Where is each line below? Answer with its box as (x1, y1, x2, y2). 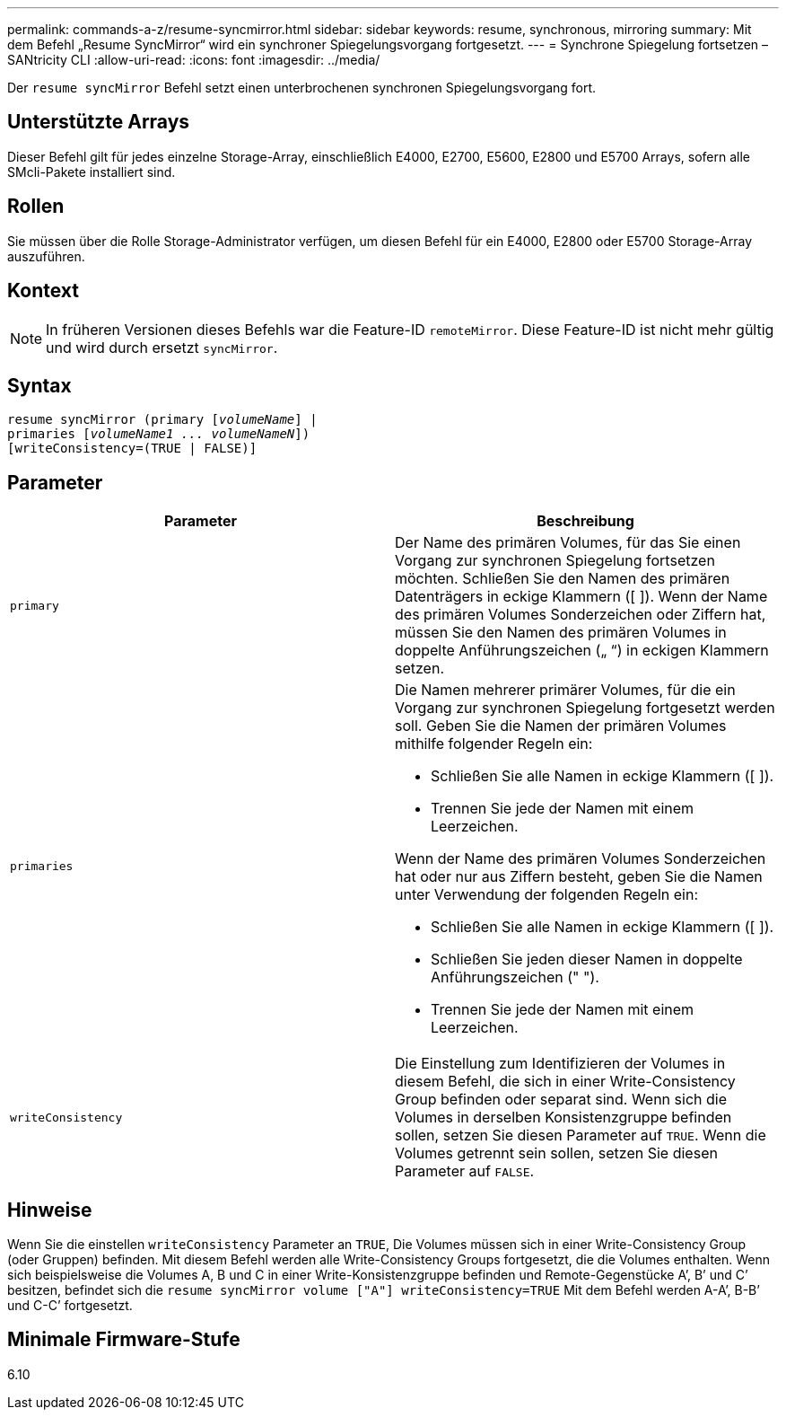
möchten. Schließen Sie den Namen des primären (395, 569, 730, 588)
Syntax (7, 374, 72, 397)
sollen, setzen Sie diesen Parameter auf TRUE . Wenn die (395, 1126, 766, 1145)
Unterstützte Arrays (7, 110, 190, 134)
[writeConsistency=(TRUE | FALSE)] (7, 441, 258, 456)
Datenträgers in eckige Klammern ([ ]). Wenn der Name (395, 587, 768, 606)
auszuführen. (7, 248, 85, 264)
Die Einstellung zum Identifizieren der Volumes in (395, 1054, 726, 1073)
